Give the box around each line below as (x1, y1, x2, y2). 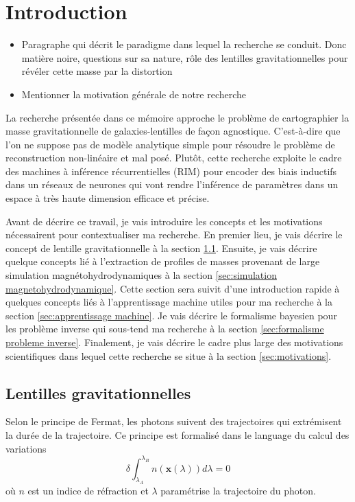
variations (5, 441, 47, 455)
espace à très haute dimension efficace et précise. (5, 191, 210, 205)
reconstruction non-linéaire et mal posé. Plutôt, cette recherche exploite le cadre (5, 150, 342, 165)
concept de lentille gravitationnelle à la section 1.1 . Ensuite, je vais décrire (5, 240, 317, 255)
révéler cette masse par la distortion (21, 64, 173, 78)
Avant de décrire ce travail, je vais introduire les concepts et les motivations (5, 214, 323, 228)
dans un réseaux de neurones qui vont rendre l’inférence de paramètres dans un (5, 177, 339, 192)
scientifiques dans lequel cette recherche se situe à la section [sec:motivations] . (5, 348, 332, 363)
